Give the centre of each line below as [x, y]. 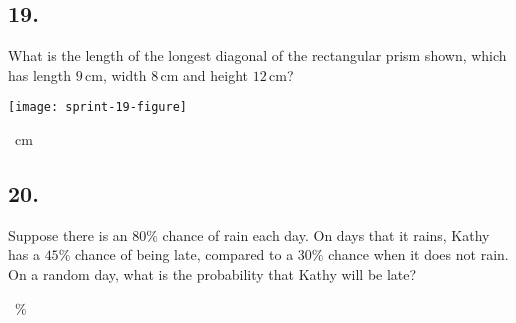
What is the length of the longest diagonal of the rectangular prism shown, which [257, 55]
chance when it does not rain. [418, 254]
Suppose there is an [68, 234]
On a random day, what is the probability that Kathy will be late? [212, 274]
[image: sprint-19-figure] [97, 107]
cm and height [204, 74]
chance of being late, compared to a [184, 254]
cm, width [116, 74]
